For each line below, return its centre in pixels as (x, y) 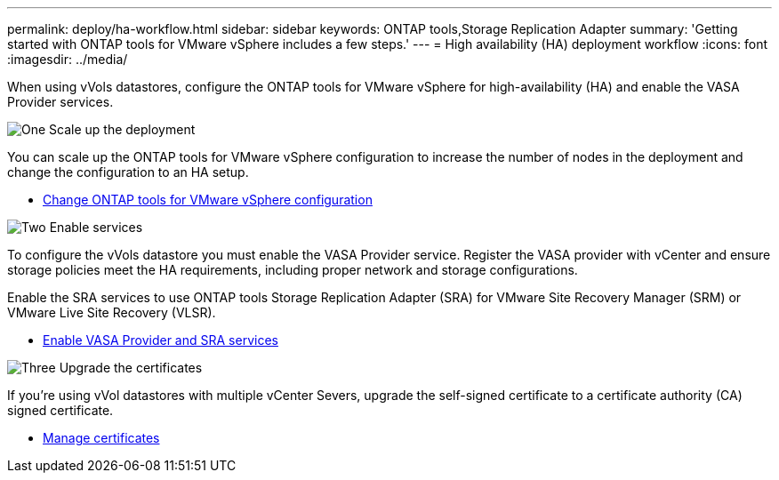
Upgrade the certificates (131, 368)
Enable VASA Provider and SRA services (161, 340)
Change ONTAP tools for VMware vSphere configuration (208, 200)
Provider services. (60, 102)
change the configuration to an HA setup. (128, 172)
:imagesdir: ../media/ (68, 59)
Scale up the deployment (122, 129)
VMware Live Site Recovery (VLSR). (112, 312)
